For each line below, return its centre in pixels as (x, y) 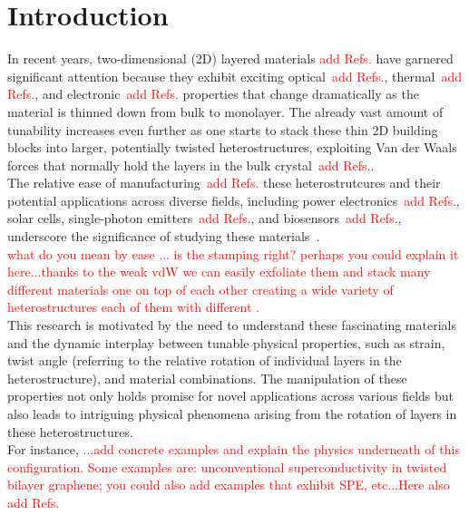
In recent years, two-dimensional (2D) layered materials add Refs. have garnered (230, 58)
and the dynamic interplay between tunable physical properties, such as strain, (226, 342)
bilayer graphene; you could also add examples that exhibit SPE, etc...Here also (229, 485)
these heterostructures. (70, 431)
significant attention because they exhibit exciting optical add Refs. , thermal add (235, 76)
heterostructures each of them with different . (133, 307)
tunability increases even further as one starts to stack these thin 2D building (223, 129)
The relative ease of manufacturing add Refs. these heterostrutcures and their (224, 183)
